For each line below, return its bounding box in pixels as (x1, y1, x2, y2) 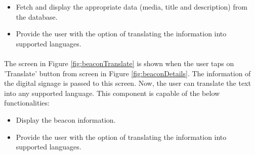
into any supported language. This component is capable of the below (4, 87, 220, 98)
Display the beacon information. (16, 114, 116, 125)
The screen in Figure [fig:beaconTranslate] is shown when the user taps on (4, 58, 234, 68)
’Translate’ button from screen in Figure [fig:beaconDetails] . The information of (4, 68, 251, 78)
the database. (16, 11, 58, 22)
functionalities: (4, 97, 50, 108)
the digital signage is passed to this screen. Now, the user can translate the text (4, 78, 251, 88)
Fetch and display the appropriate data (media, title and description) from (16, 2, 247, 12)
